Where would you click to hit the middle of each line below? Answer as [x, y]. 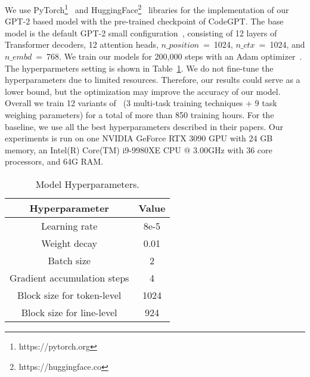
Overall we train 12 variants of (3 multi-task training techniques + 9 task [141, 103]
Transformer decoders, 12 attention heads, [82, 44]
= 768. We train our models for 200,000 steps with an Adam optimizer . [169, 56]
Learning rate [69, 225]
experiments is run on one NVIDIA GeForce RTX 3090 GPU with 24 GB [139, 138]
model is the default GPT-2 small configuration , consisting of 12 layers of [141, 33]
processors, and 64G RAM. [54, 161]
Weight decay [69, 243]
